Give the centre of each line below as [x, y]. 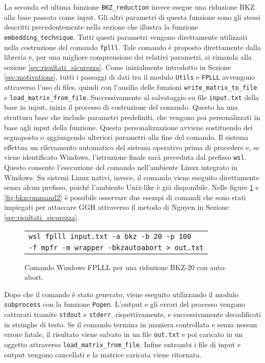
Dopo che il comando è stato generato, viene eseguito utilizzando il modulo [121, 294]
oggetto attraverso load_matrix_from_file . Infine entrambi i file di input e [122, 344]
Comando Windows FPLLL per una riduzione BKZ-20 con [116, 267]
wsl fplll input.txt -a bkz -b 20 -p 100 [110, 236]
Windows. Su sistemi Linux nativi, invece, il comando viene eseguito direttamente [132, 177]
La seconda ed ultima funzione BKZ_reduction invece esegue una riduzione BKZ [129, 7]
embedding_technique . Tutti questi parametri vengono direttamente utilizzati [126, 37]
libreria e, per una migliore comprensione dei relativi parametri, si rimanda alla [128, 57]
